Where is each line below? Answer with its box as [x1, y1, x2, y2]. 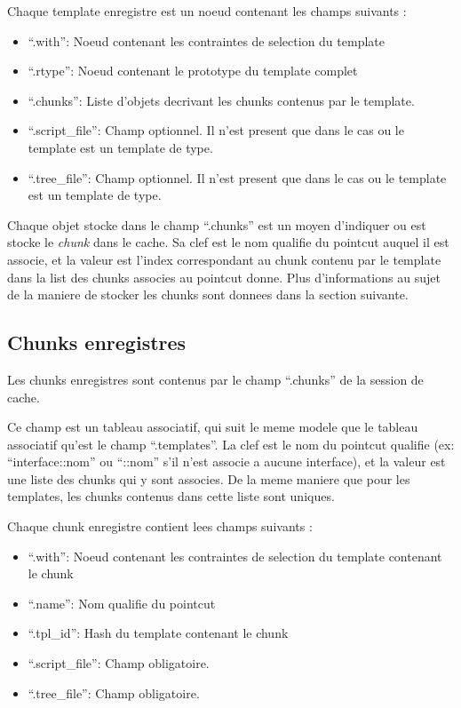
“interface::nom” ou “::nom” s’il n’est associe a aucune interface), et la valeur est [7, 452, 446, 471]
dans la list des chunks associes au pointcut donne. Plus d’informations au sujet [7, 267, 441, 286]
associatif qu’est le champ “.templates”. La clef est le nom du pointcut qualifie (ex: [7, 434, 455, 453]
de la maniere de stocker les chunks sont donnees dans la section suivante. [7, 285, 409, 304]
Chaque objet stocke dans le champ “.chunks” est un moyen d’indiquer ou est [7, 215, 426, 234]
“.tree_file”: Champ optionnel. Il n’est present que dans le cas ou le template [28, 168, 447, 187]
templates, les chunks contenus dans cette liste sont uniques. [7, 487, 335, 505]
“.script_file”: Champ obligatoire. [28, 654, 210, 672]
